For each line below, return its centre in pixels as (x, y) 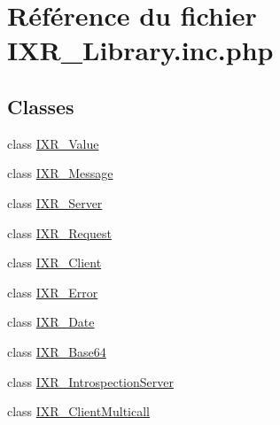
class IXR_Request (60, 232)
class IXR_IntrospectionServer (90, 381)
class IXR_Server (55, 202)
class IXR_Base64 (57, 351)
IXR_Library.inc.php (140, 50)
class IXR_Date (51, 322)
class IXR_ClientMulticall (78, 411)
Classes (41, 106)
